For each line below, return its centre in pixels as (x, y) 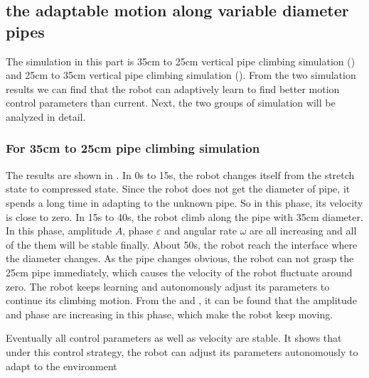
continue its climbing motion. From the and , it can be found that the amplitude (181, 300)
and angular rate (200, 231)
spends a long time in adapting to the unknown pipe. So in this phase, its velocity (184, 202)
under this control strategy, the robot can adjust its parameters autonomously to (182, 351)
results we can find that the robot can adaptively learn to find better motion (173, 88)
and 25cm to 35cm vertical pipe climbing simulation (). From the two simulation (181, 75)
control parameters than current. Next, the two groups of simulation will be (171, 103)
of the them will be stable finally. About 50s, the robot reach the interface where (182, 244)
